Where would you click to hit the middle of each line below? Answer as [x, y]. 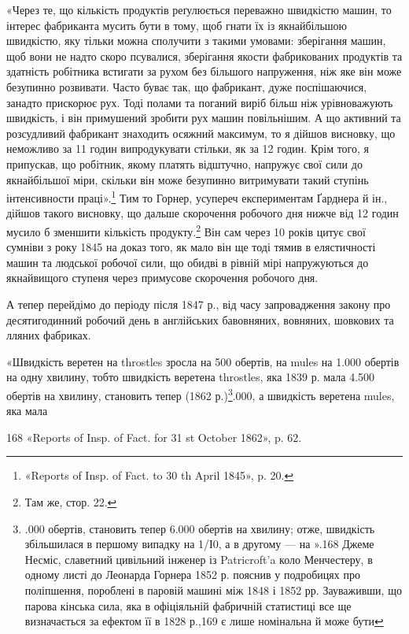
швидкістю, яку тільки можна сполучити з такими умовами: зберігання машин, [196, 41]
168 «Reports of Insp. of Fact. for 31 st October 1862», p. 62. [154, 437]
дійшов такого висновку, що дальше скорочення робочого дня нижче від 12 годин [203, 213]
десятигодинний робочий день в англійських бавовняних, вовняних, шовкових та [200, 319]
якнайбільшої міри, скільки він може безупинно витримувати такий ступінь [188, 179]
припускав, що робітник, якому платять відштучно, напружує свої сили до [184, 163]
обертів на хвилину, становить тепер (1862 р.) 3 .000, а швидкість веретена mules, [201, 394]
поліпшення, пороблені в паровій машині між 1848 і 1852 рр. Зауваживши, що [213, 590]
